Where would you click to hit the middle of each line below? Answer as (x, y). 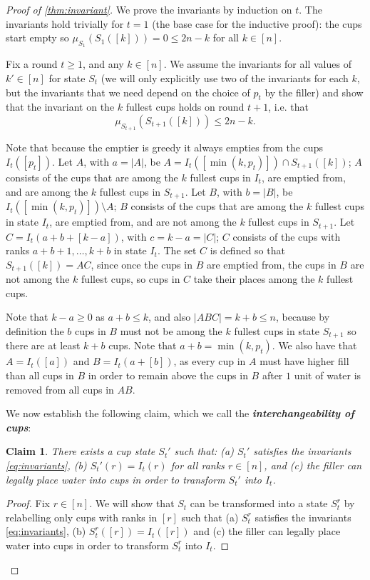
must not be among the (171, 330)
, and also (170, 317)
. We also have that (314, 345)
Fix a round (32, 64)
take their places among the (254, 279)
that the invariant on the (60, 107)
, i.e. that (288, 107)
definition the (35, 330)
